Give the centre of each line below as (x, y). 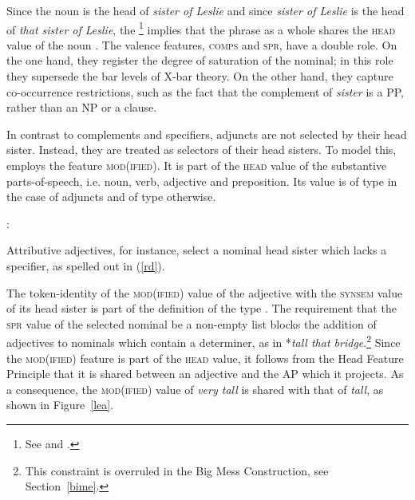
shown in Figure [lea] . (60, 405)
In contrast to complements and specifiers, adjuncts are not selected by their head (207, 134)
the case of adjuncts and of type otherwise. (111, 197)
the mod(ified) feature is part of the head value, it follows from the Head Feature (205, 358)
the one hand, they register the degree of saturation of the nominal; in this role (200, 60)
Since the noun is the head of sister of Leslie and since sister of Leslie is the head (206, 10)
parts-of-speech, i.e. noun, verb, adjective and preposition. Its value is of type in (202, 181)
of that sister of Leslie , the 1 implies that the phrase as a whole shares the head (201, 28)
